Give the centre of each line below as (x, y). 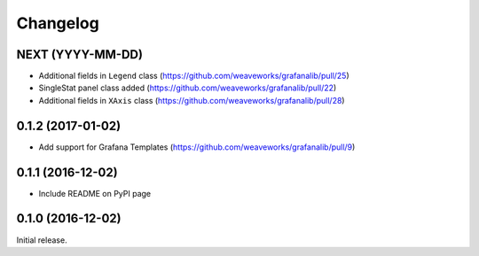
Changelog (58, 23)
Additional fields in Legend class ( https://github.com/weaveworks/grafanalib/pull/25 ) (194, 76)
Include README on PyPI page (94, 193)
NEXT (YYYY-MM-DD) (80, 54)
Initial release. (42, 240)
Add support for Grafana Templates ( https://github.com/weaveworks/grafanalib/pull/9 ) (197, 147)
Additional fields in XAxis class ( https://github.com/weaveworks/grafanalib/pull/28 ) (192, 100)
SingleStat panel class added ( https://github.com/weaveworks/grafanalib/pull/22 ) (188, 88)
